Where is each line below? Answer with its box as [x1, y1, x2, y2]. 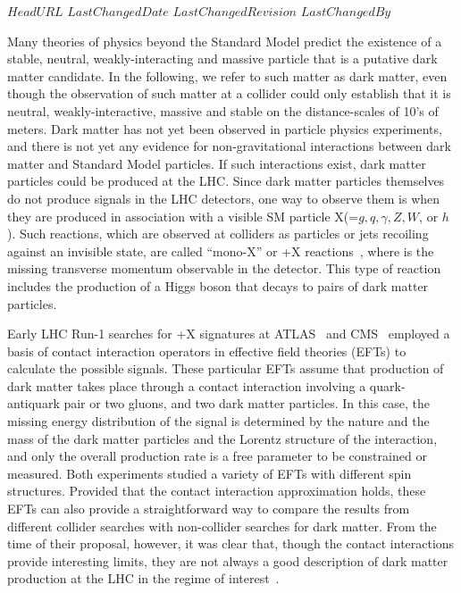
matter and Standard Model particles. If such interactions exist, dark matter [7, 154, 426, 172]
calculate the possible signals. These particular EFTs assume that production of [7, 359, 444, 378]
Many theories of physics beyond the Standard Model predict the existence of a [7, 31, 442, 50]
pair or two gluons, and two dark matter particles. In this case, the [63, 394, 431, 413]
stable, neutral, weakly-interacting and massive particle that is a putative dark [7, 49, 438, 68]
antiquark [7, 394, 60, 413]
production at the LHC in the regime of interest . [7, 569, 280, 588]
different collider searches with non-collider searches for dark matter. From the [7, 516, 437, 535]
